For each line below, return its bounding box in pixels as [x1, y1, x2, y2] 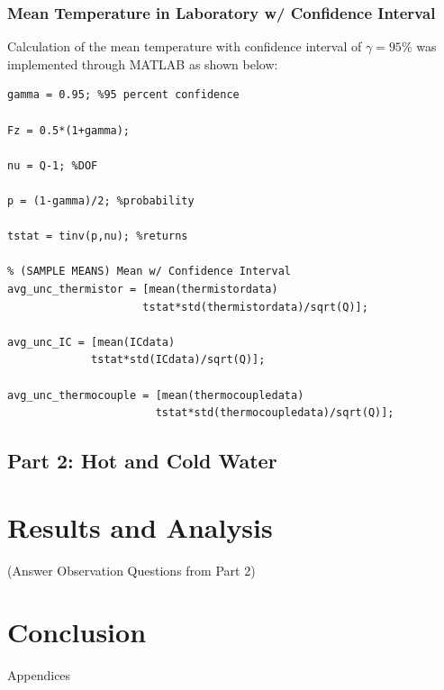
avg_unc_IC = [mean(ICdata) [7, 335, 176, 349]
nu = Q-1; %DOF [7, 159, 98, 172]
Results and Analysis [7, 508, 273, 545]
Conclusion [7, 613, 147, 650]
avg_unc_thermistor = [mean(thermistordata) [7, 282, 278, 295]
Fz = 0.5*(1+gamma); [7, 123, 131, 137]
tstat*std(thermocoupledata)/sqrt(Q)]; [155, 406, 394, 420]
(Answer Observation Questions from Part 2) [7, 560, 256, 579]
